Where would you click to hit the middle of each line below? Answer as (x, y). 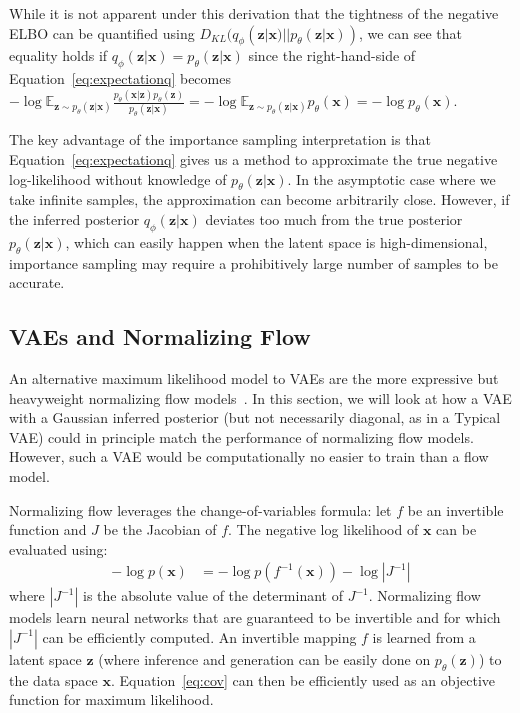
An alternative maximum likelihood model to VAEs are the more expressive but (254, 377)
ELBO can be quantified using (102, 32)
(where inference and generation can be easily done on (264, 658)
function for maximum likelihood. (111, 699)
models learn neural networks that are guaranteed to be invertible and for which (255, 617)
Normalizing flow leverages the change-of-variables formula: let (200, 509)
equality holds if (58, 55)
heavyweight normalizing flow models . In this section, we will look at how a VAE (260, 397)
